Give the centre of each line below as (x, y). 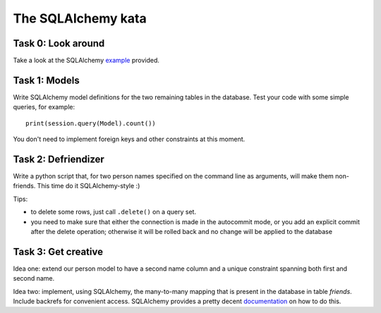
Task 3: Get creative (58, 251)
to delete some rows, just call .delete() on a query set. (114, 212)
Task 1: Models (47, 80)
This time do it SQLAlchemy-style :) (89, 186)
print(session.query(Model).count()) (91, 123)
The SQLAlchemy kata (80, 18)
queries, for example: (44, 107)
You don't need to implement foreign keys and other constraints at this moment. (129, 139)
